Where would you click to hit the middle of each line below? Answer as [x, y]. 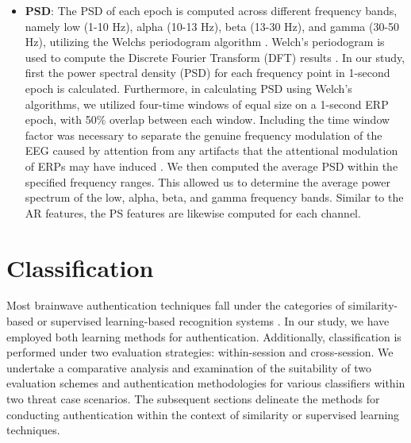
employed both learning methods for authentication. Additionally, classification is [204, 336]
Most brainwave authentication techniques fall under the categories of [176, 305]
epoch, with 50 [61, 119]
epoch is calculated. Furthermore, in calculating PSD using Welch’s [188, 88]
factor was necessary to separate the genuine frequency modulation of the [204, 135]
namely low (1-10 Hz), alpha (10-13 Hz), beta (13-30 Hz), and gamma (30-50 [212, 26]
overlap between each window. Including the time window [250, 119]
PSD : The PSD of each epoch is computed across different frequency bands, [211, 10]
